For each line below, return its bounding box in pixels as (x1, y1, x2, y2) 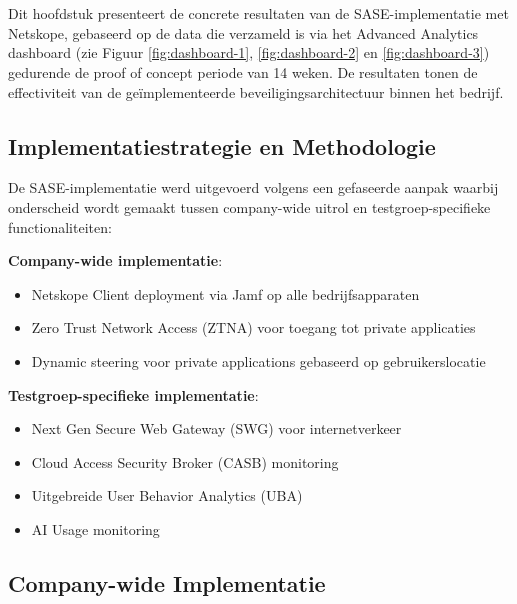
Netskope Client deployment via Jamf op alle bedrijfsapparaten (31, 283, 420, 304)
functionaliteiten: (8, 216, 112, 237)
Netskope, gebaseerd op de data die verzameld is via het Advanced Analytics (8, 22, 479, 43)
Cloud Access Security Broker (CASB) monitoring (31, 451, 339, 472)
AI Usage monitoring (31, 518, 160, 539)
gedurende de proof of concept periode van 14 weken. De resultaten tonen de (8, 61, 478, 82)
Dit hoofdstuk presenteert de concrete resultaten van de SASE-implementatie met (8, 3, 509, 24)
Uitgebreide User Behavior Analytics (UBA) (31, 485, 303, 506)
